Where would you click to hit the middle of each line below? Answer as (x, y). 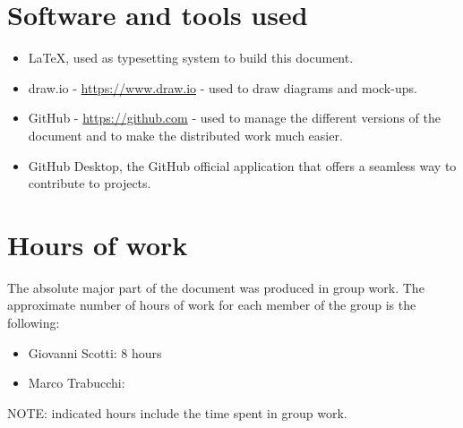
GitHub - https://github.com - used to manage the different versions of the (234, 118)
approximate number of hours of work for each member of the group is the (212, 305)
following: (34, 322)
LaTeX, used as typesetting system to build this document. (191, 58)
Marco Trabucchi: (77, 383)
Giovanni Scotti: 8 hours (95, 352)
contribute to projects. (90, 183)
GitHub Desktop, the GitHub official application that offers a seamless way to (242, 165)
